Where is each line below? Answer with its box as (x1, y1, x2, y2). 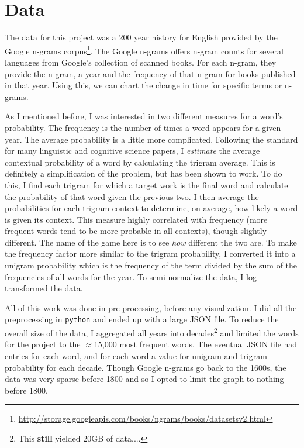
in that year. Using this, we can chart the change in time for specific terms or (5, 79, 282, 91)
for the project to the (5, 338, 81, 350)
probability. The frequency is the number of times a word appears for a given (5, 121, 281, 133)
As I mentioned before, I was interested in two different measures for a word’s (5, 110, 283, 122)
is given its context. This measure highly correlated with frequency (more (5, 213, 268, 225)
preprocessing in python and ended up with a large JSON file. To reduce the (5, 313, 279, 325)
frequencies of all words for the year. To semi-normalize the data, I (5, 270, 244, 282)
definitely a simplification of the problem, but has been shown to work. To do (5, 167, 282, 180)
